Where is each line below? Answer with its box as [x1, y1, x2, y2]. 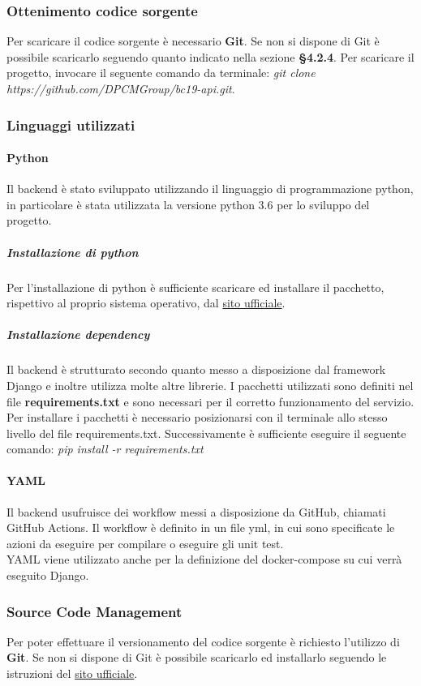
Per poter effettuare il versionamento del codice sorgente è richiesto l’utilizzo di [6, 632, 400, 650]
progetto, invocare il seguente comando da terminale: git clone [6, 64, 316, 81]
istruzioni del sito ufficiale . [6, 665, 138, 682]
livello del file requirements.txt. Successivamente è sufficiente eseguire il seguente [6, 424, 406, 441]
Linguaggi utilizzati [6, 114, 135, 135]
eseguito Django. [6, 567, 89, 584]
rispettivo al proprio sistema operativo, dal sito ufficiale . [6, 294, 286, 311]
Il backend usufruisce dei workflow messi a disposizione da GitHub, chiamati [6, 503, 386, 520]
